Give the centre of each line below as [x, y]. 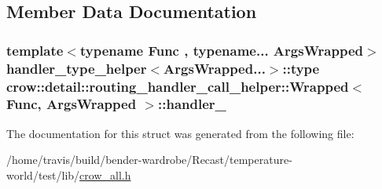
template [35, 50]
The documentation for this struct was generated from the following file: [180, 133]
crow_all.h [105, 174]
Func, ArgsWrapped [72, 104]
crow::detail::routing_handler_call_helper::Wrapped [178, 86]
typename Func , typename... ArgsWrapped [221, 50]
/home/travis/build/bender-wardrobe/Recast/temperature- [149, 160]
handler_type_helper [77, 68]
